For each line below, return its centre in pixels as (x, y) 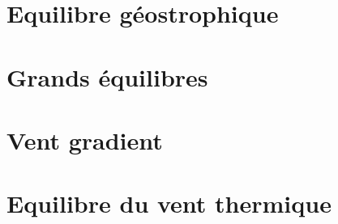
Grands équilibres (107, 76)
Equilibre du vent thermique (169, 203)
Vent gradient (85, 139)
